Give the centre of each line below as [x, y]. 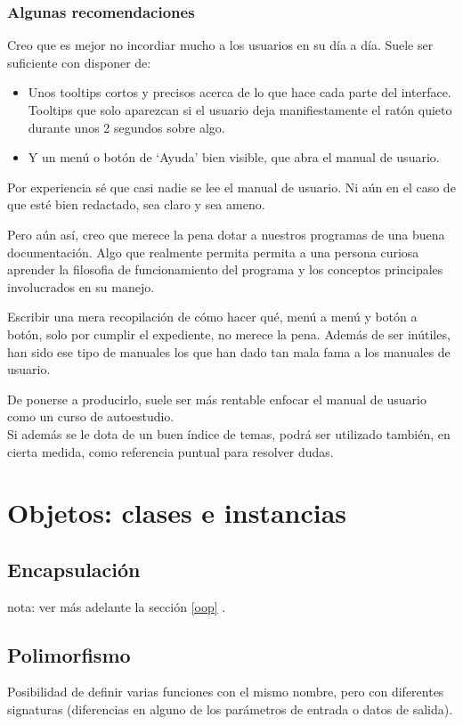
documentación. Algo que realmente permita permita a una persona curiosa [213, 252]
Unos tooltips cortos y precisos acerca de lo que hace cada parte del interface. [240, 92]
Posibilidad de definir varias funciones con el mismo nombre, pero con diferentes [226, 692]
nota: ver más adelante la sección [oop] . [117, 606]
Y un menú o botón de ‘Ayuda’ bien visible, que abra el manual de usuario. [234, 157]
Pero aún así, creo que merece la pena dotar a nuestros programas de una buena [226, 234]
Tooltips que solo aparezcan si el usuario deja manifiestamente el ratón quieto [240, 110]
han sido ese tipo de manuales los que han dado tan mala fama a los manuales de [229, 351]
